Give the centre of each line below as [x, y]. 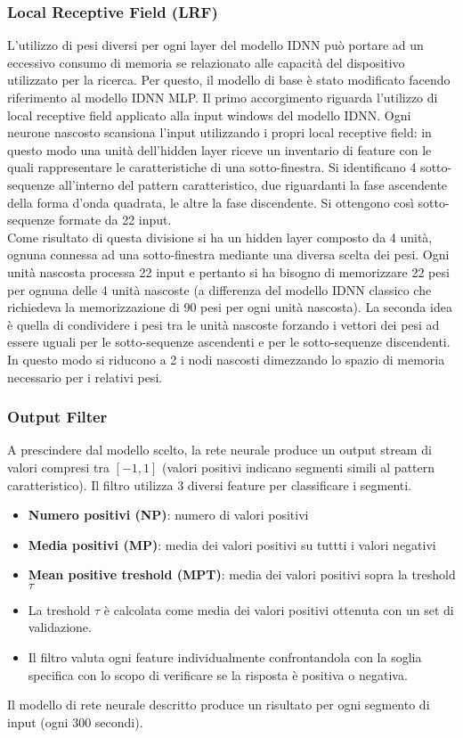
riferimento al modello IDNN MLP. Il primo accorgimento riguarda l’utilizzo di [223, 97]
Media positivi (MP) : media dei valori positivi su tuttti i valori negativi [232, 544]
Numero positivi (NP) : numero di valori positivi [168, 515]
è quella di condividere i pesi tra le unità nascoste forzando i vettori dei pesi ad [223, 324]
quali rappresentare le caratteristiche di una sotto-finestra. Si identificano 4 [212, 167]
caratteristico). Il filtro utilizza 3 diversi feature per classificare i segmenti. [210, 484]
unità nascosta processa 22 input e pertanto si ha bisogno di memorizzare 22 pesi [228, 271]
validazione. [60, 627]
